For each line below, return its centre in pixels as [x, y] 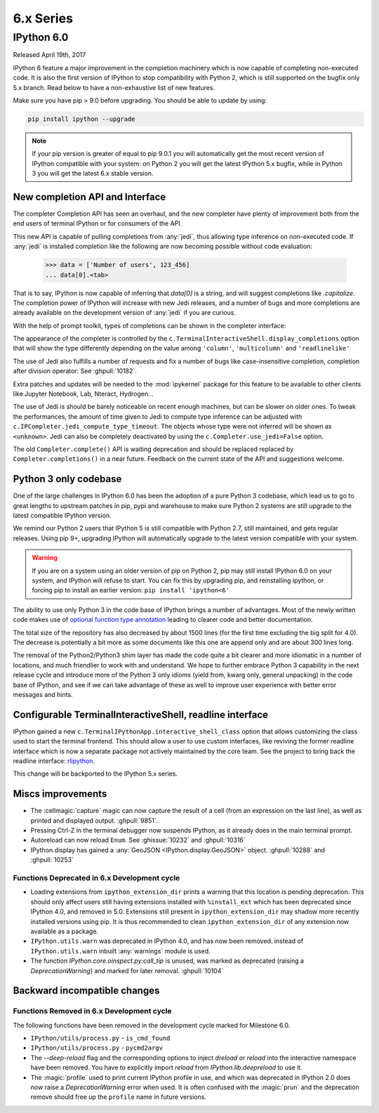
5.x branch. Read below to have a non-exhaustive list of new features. [114, 87]
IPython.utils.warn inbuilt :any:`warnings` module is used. [120, 951]
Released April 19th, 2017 [49, 55]
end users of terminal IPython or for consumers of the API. [98, 223]
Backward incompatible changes [86, 991]
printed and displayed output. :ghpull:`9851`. [94, 820]
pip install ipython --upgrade [82, 119]
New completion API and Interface [89, 197]
